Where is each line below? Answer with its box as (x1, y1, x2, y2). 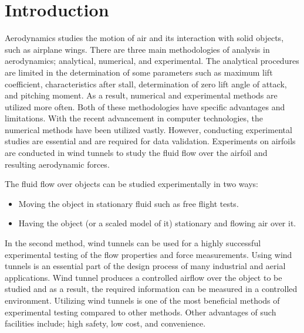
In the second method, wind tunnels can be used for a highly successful (5, 237, 261, 249)
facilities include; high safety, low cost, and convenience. (5, 317, 206, 329)
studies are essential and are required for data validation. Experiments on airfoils (5, 135, 296, 147)
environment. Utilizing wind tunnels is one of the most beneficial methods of (5, 294, 280, 306)
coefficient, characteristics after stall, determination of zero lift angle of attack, (5, 77, 287, 90)
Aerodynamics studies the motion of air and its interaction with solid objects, (5, 32, 284, 44)
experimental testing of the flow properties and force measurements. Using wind (5, 248, 292, 260)
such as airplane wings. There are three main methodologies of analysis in (5, 43, 270, 55)
